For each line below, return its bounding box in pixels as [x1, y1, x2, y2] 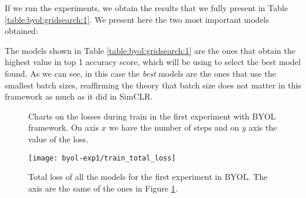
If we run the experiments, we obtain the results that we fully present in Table [5, 2, 288, 13]
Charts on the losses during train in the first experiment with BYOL [28, 110, 276, 122]
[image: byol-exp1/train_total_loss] [28, 153, 176, 162]
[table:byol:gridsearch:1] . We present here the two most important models [5, 13, 270, 25]
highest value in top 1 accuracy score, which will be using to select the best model [5, 56, 301, 68]
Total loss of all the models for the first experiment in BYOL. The [28, 170, 268, 183]
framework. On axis [28, 121, 99, 134]
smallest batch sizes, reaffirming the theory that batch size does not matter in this [5, 78, 301, 91]
